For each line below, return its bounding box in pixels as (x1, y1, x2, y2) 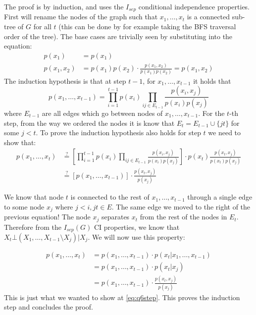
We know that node (4, 192, 64, 202)
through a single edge (187, 192, 253, 202)
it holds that (193, 75, 231, 86)
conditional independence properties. (138, 1, 250, 11)
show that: (4, 137, 36, 147)
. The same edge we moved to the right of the (111, 201, 251, 211)
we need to (208, 127, 241, 138)
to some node (4, 201, 45, 211)
